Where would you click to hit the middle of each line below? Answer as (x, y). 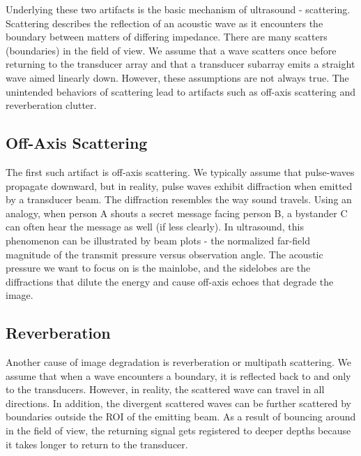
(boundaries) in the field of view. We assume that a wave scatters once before (171, 50)
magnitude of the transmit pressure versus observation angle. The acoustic (164, 254)
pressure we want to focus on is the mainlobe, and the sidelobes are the (158, 268)
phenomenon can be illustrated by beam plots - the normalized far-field (158, 240)
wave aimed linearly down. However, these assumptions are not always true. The (177, 77)
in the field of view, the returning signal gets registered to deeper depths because (178, 431)
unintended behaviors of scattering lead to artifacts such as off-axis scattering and (180, 91)
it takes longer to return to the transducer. (97, 444)
